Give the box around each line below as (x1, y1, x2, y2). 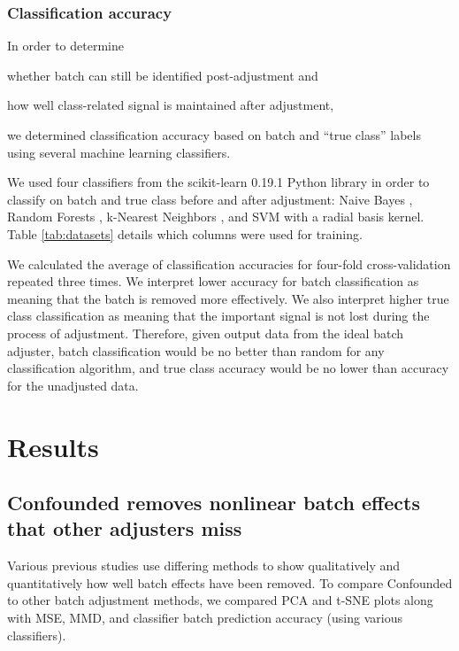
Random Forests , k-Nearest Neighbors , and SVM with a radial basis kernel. (7, 207, 425, 226)
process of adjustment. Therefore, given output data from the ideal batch (7, 323, 404, 342)
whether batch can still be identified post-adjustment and (7, 66, 318, 84)
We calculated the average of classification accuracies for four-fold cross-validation (7, 254, 451, 273)
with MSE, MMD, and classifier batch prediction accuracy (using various (7, 608, 402, 627)
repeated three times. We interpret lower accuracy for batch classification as (7, 272, 419, 291)
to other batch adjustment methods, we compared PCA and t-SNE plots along (7, 591, 433, 609)
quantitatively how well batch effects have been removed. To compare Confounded (7, 573, 453, 592)
